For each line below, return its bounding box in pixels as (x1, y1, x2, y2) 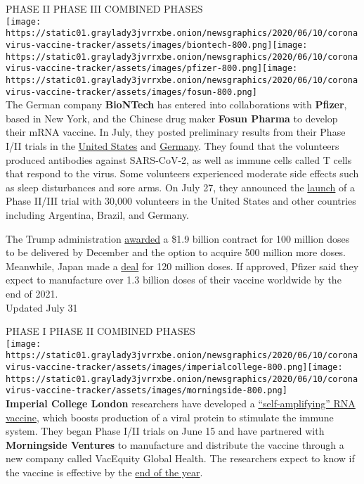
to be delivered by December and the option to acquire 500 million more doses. (6, 245, 346, 260)
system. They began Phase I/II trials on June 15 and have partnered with (6, 423, 325, 438)
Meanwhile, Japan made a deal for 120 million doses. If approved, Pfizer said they (6, 258, 359, 273)
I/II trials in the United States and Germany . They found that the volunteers (6, 138, 339, 153)
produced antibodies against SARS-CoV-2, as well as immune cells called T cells (6, 152, 352, 167)
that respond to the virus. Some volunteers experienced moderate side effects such (6, 166, 359, 181)
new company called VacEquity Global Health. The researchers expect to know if (6, 451, 355, 466)
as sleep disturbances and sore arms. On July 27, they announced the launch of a (6, 179, 356, 194)
